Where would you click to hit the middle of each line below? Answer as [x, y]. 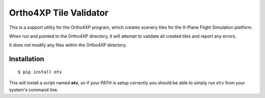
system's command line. [34, 90]
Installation [26, 59]
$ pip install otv [40, 72]
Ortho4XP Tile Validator [59, 13]
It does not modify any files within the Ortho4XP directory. [68, 45]
